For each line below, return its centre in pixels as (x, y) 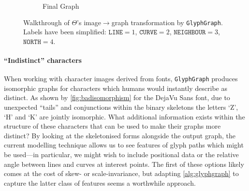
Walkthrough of (46, 22)
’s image (89, 22)
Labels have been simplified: (65, 32)
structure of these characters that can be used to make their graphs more (112, 126)
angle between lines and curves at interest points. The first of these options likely (124, 164)
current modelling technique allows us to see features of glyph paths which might (124, 145)
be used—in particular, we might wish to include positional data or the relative (121, 154)
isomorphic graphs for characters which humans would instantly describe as (116, 88)
